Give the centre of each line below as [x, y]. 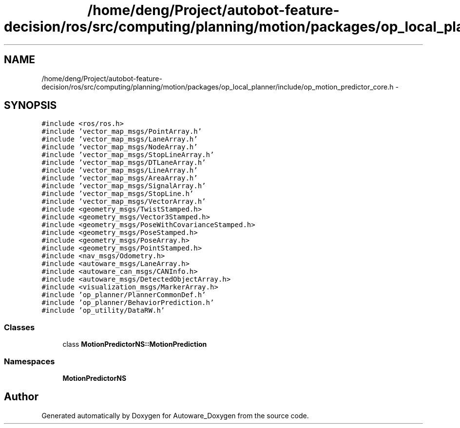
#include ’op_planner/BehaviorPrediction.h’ [128, 303]
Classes [19, 327]
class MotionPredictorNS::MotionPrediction [135, 344]
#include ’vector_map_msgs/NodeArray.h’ [120, 147]
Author [21, 397]
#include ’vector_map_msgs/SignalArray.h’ [124, 186]
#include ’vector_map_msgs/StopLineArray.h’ [128, 155]
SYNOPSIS [30, 106]
